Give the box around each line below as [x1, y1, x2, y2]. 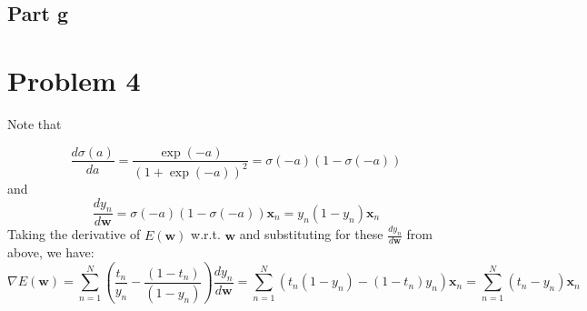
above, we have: [7, 243, 95, 262]
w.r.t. [191, 225, 221, 244]
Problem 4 [7, 61, 141, 98]
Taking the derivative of [7, 225, 141, 244]
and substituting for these [239, 225, 383, 244]
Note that [7, 114, 62, 133]
